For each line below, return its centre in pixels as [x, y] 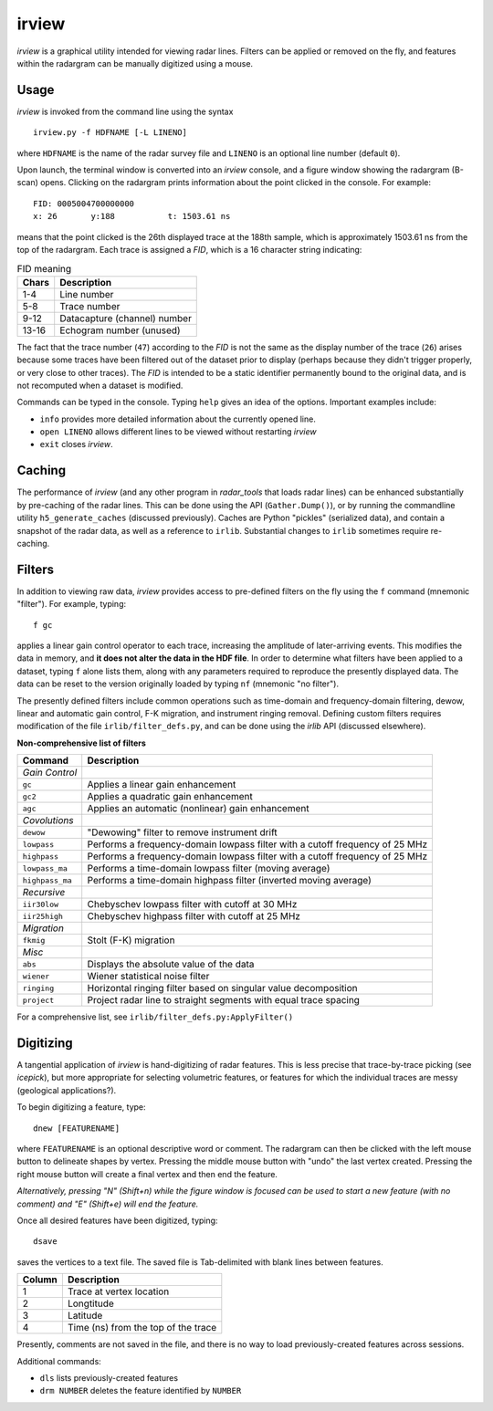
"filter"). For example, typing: [72, 604]
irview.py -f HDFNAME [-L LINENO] [110, 133]
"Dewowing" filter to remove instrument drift [182, 832]
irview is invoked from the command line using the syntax [125, 111]
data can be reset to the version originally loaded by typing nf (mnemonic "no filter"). [178, 684]
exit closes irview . [76, 444]
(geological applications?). [67, 1090]
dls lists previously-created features [109, 1377]
